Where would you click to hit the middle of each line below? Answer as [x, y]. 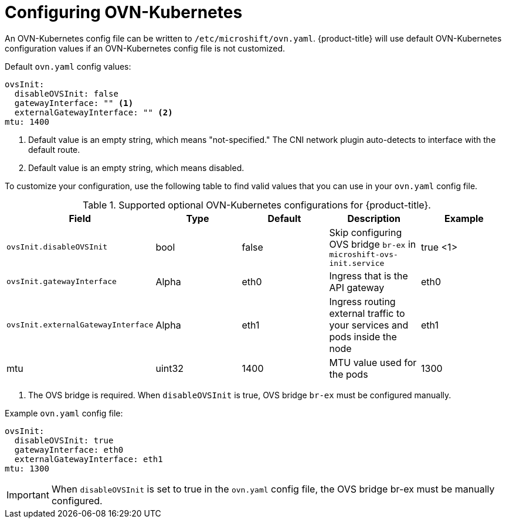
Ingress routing [362, 301]
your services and [369, 325]
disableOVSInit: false [66, 93]
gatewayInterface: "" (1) [74, 103]
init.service [357, 263]
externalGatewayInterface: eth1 [89, 459]
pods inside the [363, 336]
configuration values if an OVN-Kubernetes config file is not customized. [145, 48]
